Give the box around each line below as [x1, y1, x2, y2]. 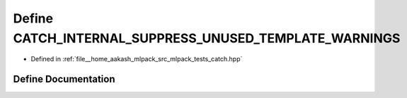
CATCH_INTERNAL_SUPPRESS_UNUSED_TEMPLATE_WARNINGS [13, 30, 401, 46]
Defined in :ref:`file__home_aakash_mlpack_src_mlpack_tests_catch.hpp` [30, 55, 243, 63]
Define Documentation [13, 73, 115, 85]
